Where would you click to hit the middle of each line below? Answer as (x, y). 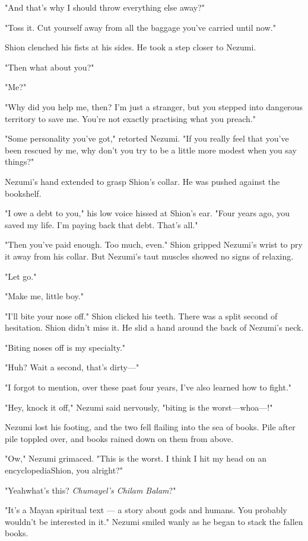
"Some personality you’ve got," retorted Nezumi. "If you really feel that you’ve (147, 138)
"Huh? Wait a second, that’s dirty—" (72, 367)
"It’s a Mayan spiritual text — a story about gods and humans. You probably (146, 510)
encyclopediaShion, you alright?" (64, 470)
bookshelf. (23, 193)
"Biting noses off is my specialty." (65, 347)
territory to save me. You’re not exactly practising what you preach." (130, 118)
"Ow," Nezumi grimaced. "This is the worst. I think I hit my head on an (136, 458)
